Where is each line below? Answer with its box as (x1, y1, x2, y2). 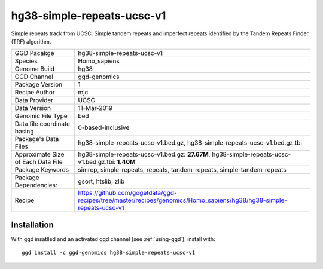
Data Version (14, 104, 51, 112)
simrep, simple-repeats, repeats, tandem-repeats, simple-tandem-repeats (78, 166, 287, 174)
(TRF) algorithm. (11, 38, 51, 45)
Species (14, 57, 38, 65)
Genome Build (14, 65, 55, 73)
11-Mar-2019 (78, 104, 113, 112)
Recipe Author (14, 88, 55, 97)
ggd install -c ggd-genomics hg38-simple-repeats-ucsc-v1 (22, 249, 196, 256)
